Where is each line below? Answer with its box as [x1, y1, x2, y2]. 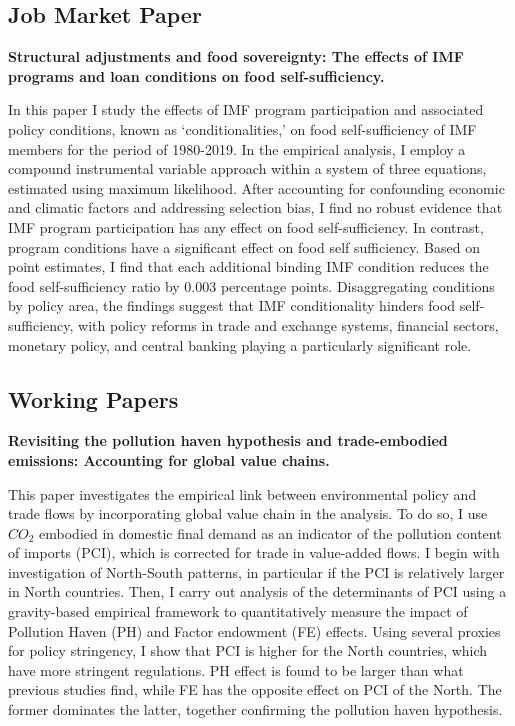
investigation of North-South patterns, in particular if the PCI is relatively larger [8, 561, 505, 582]
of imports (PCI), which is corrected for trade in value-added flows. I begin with [8, 542, 500, 563]
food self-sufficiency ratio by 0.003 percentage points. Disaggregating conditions [8, 275, 495, 296]
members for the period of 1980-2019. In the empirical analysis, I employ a [8, 138, 466, 159]
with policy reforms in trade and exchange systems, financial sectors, [78, 314, 499, 335]
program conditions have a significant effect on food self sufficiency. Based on [8, 236, 480, 257]
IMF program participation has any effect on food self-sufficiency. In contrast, [8, 216, 484, 237]
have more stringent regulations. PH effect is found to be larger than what [8, 659, 464, 680]
